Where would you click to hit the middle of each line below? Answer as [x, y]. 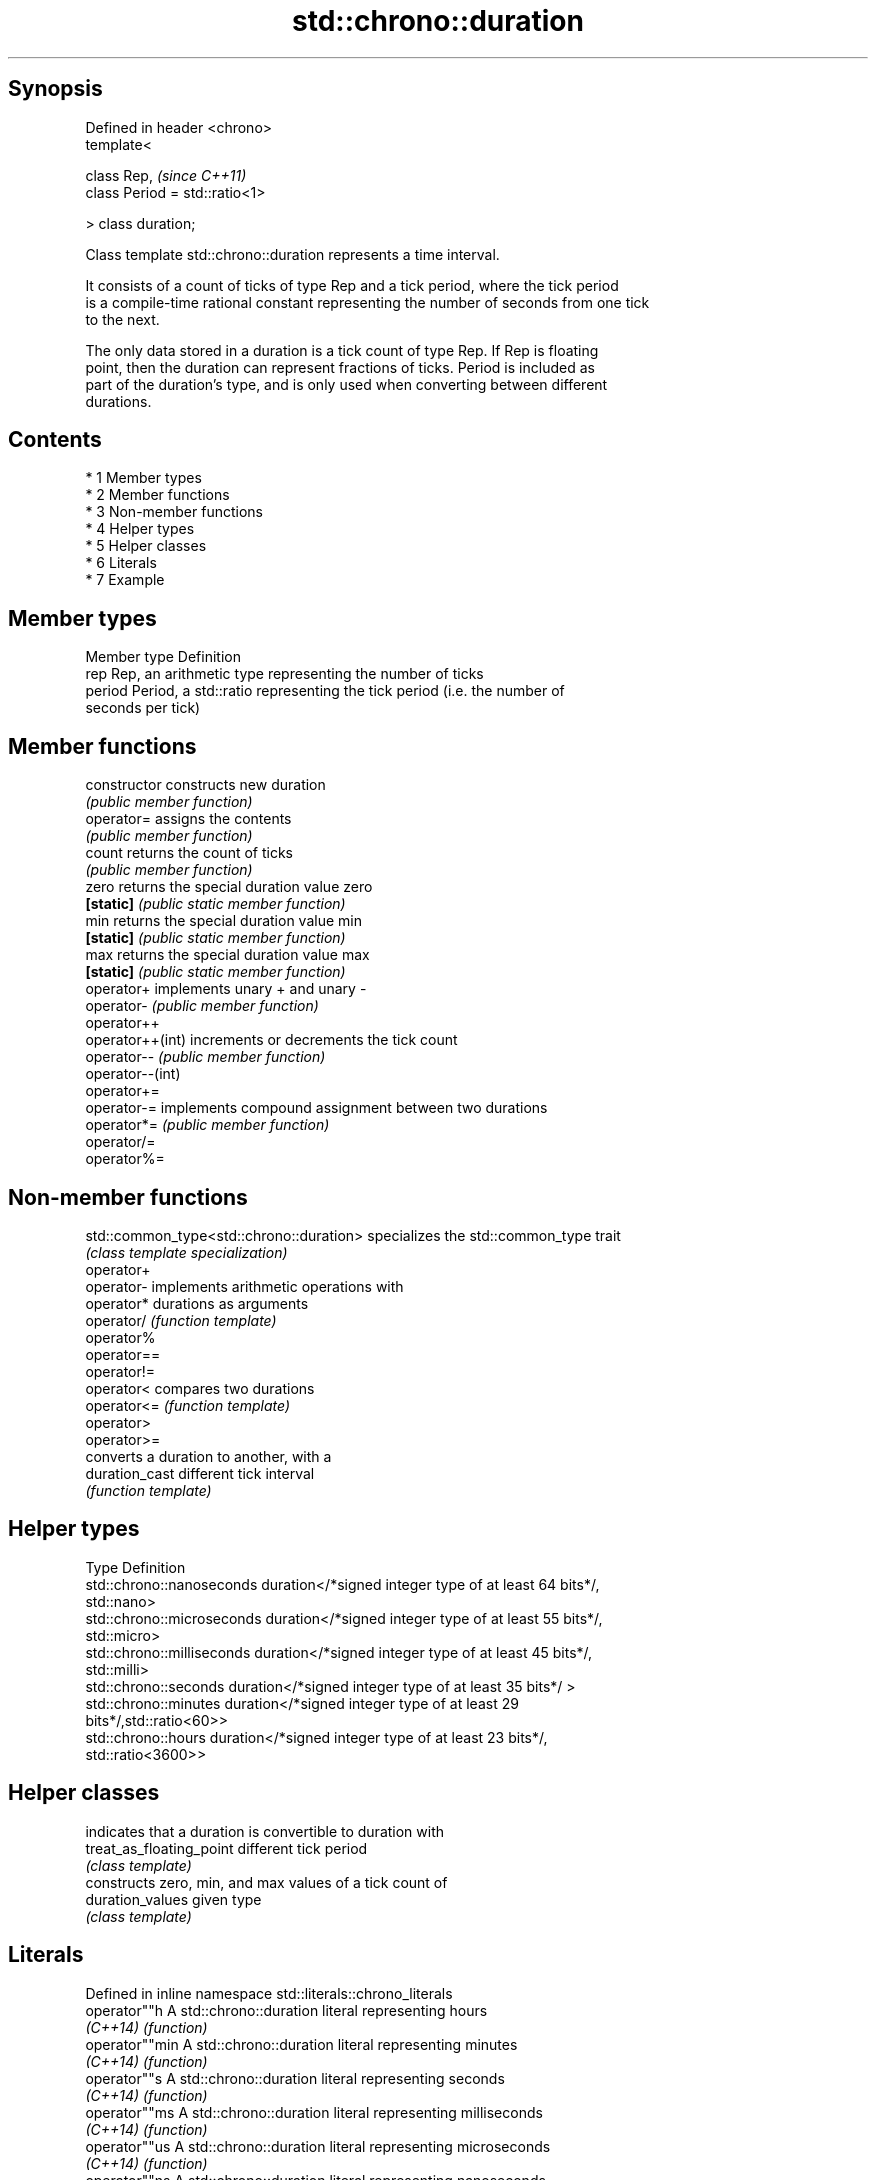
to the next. [122, 319]
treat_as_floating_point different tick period [226, 1848]
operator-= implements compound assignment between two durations [316, 1108]
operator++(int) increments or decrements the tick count [271, 1040]
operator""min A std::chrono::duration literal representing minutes [301, 2044]
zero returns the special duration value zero [229, 887]
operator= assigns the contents [188, 819]
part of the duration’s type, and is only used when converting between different [346, 384]
